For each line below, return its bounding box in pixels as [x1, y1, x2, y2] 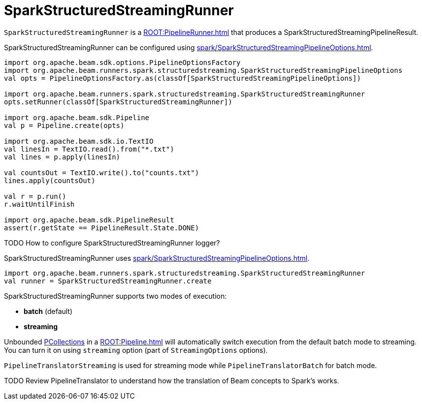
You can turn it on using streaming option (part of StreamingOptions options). [4, 345, 268, 354]
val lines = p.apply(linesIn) [4, 153, 121, 161]
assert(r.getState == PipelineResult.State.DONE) [4, 223, 199, 232]
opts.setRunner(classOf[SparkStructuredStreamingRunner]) [4, 97, 232, 106]
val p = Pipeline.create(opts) [4, 121, 125, 129]
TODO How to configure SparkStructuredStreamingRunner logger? [4, 238, 220, 247]
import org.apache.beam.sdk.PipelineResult [4, 216, 174, 224]
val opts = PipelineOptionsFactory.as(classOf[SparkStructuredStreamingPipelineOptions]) [4, 74, 361, 82]
